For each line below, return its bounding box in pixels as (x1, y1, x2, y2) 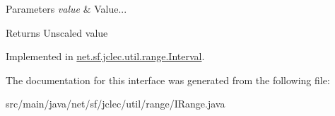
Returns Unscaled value (6, 25, 108, 40)
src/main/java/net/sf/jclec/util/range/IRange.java (6, 96, 225, 111)
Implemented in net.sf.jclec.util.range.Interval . (6, 49, 205, 64)
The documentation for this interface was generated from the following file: (6, 72, 330, 87)
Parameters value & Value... (6, 1, 127, 16)
